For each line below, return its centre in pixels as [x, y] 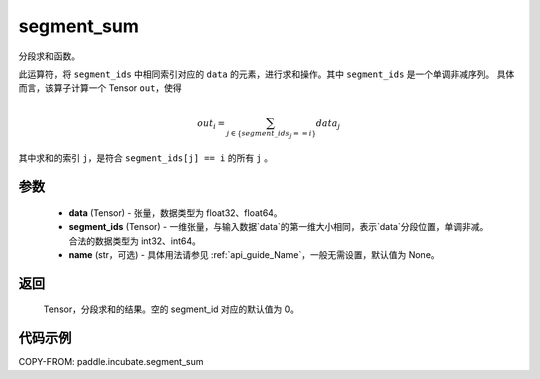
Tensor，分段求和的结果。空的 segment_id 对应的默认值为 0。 [171, 309]
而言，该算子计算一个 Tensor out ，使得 [100, 88]
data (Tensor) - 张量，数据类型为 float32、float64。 [176, 212]
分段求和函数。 [49, 56]
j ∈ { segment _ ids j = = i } [271, 134]
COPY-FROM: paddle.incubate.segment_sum [111, 362]
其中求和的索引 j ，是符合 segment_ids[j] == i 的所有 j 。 [146, 158]
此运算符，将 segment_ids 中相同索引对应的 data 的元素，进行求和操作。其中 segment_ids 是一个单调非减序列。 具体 [266, 74]
